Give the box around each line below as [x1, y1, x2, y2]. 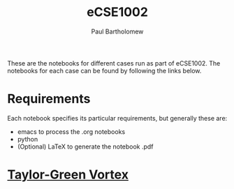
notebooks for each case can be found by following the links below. [7, 66, 202, 75]
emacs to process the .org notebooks [17, 127, 126, 136]
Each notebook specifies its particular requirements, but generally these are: [7, 114, 228, 122]
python [17, 135, 38, 143]
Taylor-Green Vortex [7, 167, 129, 183]
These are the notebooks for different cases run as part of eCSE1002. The [7, 59, 221, 67]
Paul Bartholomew [91, 27, 144, 36]
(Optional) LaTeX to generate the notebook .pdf [17, 142, 154, 151]
